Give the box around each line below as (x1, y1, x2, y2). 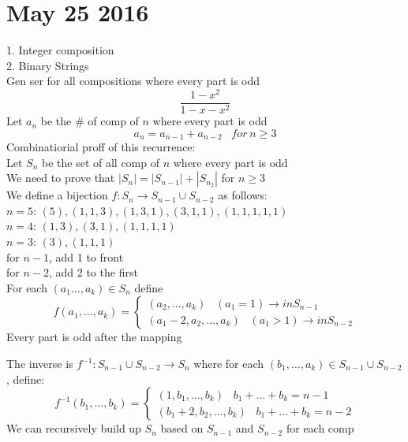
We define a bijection (6, 187, 108, 203)
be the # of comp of (40, 113, 139, 129)
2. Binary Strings (6, 57, 89, 73)
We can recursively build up (6, 420, 141, 436)
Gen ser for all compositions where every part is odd (6, 72, 260, 89)
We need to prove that (6, 169, 115, 186)
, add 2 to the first (48, 264, 138, 280)
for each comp (286, 420, 354, 436)
